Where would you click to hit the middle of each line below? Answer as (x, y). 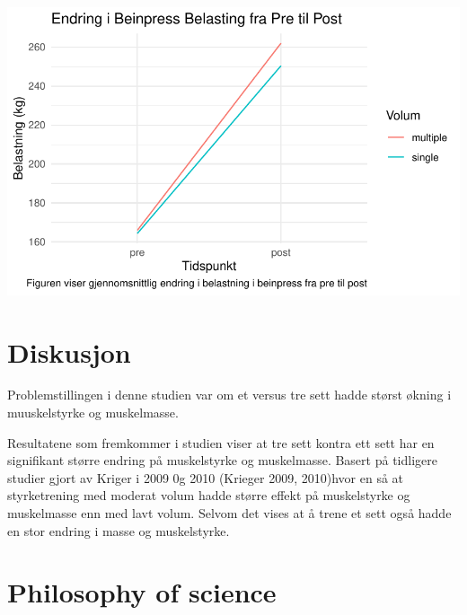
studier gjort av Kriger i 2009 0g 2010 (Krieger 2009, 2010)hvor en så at (206, 477)
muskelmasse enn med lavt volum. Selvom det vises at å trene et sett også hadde (229, 513)
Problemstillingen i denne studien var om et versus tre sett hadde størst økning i (229, 395)
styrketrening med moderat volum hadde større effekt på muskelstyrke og (209, 495)
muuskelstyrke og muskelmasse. (93, 413)
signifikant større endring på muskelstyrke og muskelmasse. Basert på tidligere (222, 460)
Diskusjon (69, 351)
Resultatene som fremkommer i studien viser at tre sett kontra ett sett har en (221, 442)
